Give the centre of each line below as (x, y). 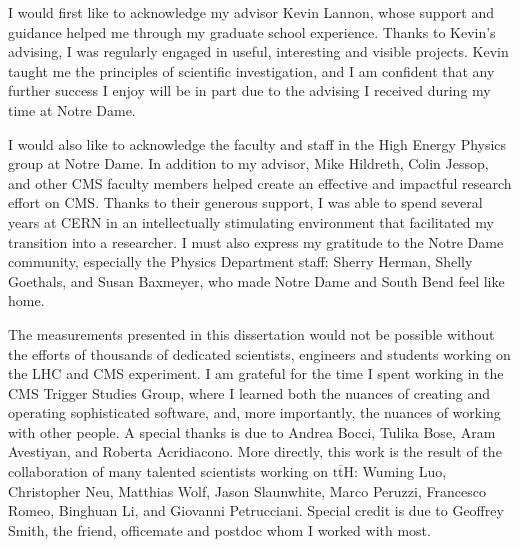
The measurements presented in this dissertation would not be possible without (251, 333)
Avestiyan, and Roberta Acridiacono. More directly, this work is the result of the (255, 451)
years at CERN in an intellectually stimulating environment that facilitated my (251, 221)
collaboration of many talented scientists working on (168, 471)
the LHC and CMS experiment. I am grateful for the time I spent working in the (256, 373)
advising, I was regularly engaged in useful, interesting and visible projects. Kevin (258, 51)
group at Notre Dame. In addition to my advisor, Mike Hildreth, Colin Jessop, (248, 163)
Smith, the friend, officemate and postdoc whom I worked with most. (219, 529)
